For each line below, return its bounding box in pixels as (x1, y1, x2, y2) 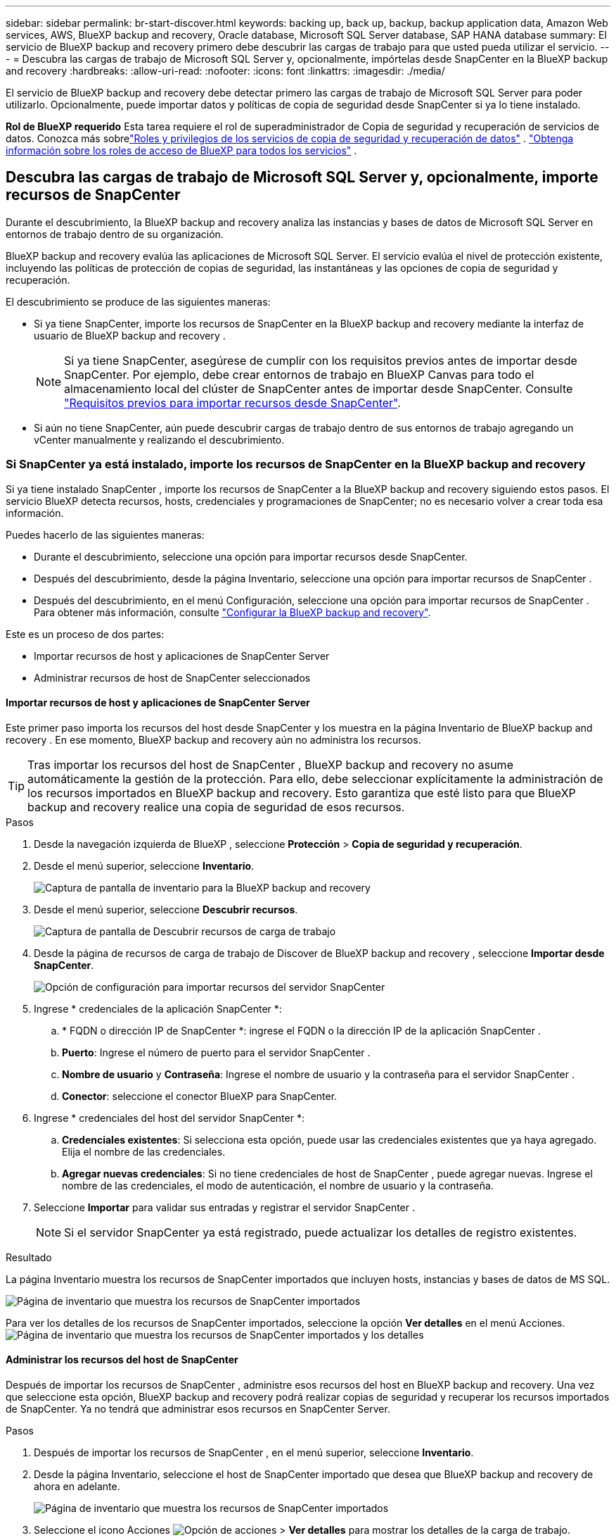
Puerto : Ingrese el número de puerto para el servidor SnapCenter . (62, 1046, 371, 1058)
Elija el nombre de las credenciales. (62, 1145, 226, 1158)
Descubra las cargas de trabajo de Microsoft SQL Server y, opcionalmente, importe (6, 168, 598, 187)
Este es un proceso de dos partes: (6, 627, 165, 640)
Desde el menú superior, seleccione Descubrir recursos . (34, 903, 298, 915)
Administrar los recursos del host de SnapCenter (6, 1353, 238, 1366)
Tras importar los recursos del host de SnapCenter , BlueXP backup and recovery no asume (27, 757, 513, 772)
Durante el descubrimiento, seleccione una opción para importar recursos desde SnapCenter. (34, 550, 468, 563)
